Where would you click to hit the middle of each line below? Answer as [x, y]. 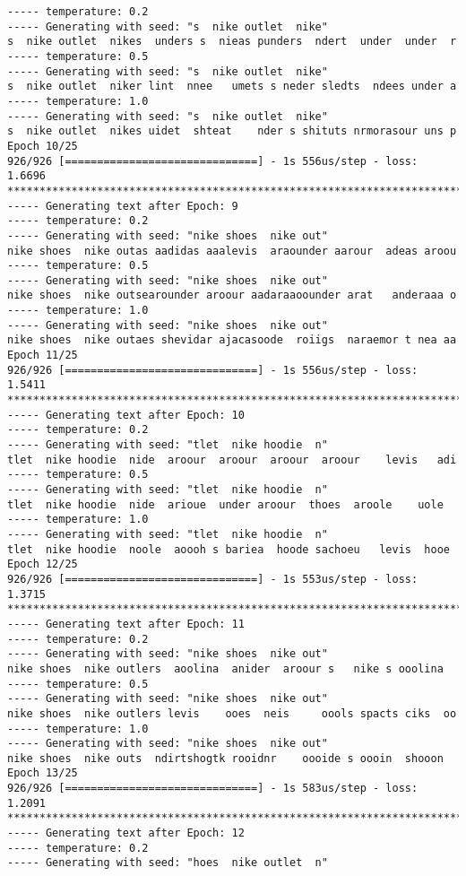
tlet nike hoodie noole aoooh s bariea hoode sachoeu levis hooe [229, 549]
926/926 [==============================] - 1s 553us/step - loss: [213, 579]
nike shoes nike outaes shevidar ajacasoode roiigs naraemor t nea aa [232, 340]
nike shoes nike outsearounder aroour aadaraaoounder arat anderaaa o [232, 295]
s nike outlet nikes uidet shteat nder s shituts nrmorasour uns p [232, 131]
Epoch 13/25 [43, 773]
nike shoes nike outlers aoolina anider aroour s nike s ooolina [225, 668]
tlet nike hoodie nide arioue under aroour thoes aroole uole [225, 504]
